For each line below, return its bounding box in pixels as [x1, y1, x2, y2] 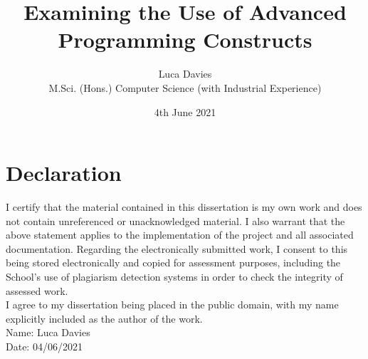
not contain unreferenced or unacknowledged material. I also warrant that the [6, 213, 345, 228]
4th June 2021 [154, 104, 216, 119]
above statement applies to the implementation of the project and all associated [6, 227, 354, 242]
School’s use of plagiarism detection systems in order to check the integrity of [6, 269, 343, 283]
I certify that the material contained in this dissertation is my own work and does [6, 199, 362, 214]
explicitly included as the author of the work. [6, 311, 203, 326]
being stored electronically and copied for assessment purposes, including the [6, 255, 341, 270]
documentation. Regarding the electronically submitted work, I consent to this [6, 241, 348, 256]
